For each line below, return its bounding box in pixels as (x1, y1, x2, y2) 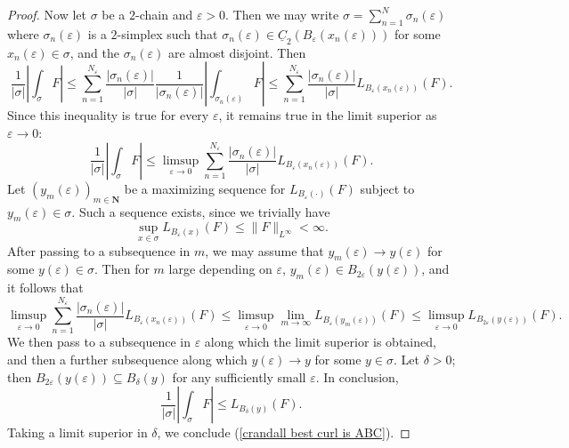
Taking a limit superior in (7, 423, 148, 442)
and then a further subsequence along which (7, 349, 248, 368)
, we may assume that (205, 241, 324, 260)
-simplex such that (117, 24, 218, 43)
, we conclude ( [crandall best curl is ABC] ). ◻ (157, 423, 410, 442)
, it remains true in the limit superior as (218, 106, 437, 124)
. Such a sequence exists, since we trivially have (71, 202, 330, 220)
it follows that (7, 278, 84, 297)
